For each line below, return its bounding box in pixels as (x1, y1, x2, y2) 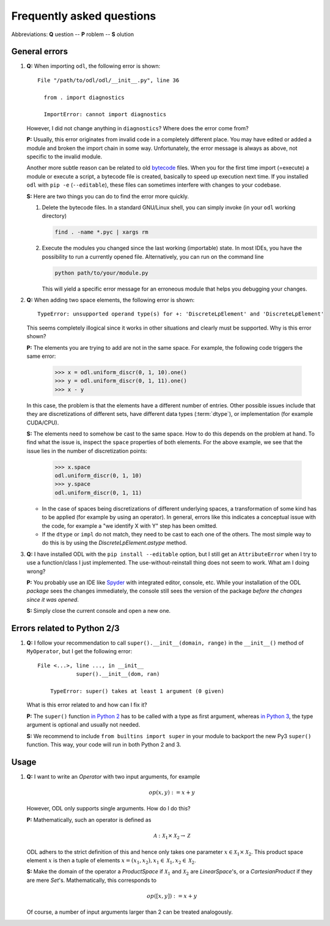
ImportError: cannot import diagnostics (43, 111, 167, 118)
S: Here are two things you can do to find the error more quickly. (26, 193, 189, 200)
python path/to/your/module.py (54, 269, 149, 276)
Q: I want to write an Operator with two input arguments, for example (26, 772, 200, 780)
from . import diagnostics (43, 94, 125, 101)
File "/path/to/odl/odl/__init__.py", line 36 (37, 76, 180, 84)
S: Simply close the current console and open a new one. (26, 607, 171, 615)
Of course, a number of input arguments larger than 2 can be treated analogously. (26, 908, 233, 916)
